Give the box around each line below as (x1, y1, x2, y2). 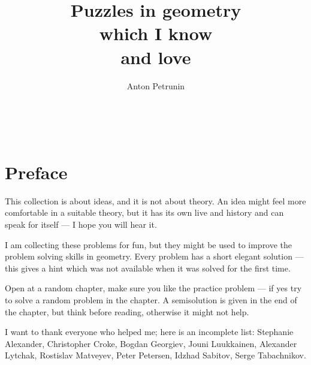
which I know (99, 21, 213, 46)
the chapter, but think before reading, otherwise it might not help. (5, 305, 249, 318)
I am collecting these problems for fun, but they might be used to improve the (5, 238, 292, 251)
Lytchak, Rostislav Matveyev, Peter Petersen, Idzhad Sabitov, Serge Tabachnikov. (5, 349, 306, 361)
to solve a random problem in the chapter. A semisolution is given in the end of (5, 293, 297, 306)
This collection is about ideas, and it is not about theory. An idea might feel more (5, 194, 306, 207)
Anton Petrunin (126, 79, 185, 92)
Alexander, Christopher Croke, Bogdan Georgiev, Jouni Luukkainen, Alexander (5, 337, 297, 349)
